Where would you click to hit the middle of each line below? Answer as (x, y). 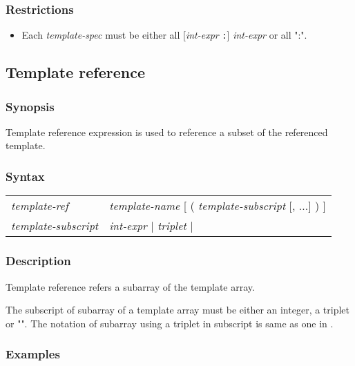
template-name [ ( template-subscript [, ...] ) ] (218, 206)
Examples (33, 354)
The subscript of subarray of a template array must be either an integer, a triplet (178, 310)
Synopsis (30, 106)
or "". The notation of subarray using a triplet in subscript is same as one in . (170, 323)
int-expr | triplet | (151, 226)
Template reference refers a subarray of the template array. (130, 286)
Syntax (25, 176)
